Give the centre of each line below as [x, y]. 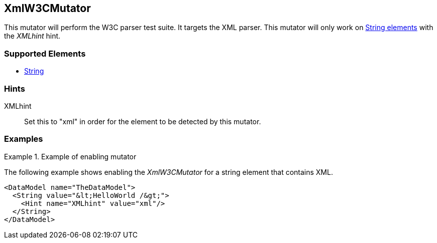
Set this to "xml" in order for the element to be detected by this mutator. [143, 121]
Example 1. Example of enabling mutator [70, 156]
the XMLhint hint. [32, 36]
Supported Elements [45, 53]
